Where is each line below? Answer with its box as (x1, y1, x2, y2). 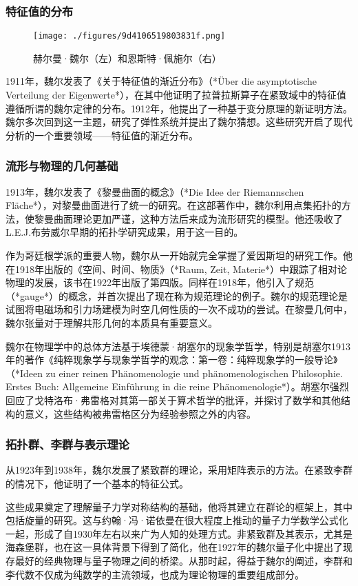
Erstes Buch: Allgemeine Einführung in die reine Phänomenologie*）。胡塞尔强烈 (6, 379, 349, 394)
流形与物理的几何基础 (6, 157, 118, 174)
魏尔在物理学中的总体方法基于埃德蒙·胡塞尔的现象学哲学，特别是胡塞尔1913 (6, 339, 350, 353)
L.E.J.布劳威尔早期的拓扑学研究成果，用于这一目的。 (6, 225, 244, 239)
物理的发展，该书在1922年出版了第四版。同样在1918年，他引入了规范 (6, 275, 314, 290)
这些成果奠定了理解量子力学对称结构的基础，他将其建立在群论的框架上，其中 (6, 499, 352, 514)
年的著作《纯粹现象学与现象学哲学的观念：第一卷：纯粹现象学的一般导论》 (6, 352, 338, 367)
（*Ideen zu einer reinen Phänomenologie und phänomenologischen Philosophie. (6, 365, 343, 380)
